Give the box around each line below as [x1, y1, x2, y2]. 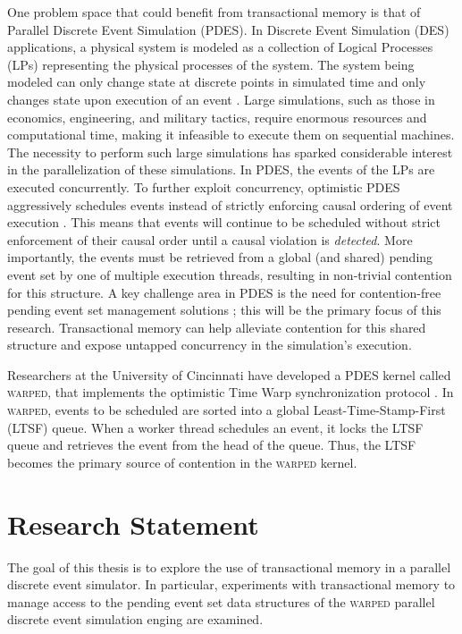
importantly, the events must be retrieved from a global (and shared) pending [7, 248, 433, 266]
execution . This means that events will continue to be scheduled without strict [7, 213, 441, 232]
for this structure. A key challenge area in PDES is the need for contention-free [7, 283, 441, 301]
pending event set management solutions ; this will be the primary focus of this [7, 300, 441, 319]
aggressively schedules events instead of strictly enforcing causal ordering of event [7, 195, 453, 214]
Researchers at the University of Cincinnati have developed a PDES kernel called [7, 365, 451, 384]
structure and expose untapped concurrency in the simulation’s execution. [7, 335, 412, 354]
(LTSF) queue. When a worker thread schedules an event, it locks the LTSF [7, 418, 424, 436]
